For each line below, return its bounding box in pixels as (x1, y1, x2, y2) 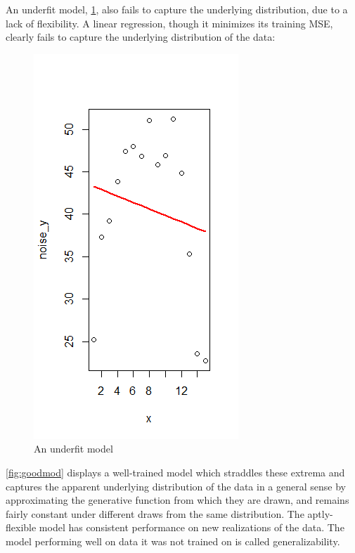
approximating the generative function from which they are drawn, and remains (6, 493, 349, 507)
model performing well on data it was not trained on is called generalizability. (6, 533, 340, 548)
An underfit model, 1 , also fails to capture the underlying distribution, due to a (6, 2, 348, 16)
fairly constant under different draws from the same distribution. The (6, 506, 304, 521)
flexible (6, 520, 37, 535)
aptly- (307, 506, 333, 521)
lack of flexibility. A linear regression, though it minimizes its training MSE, (6, 15, 333, 30)
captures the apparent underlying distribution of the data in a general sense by (6, 479, 346, 493)
